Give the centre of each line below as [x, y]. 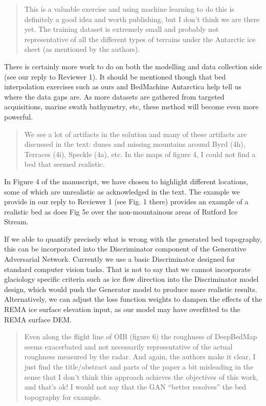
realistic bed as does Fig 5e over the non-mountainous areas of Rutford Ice [121, 211]
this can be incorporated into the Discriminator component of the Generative [125, 249]
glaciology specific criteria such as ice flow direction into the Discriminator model [131, 279]
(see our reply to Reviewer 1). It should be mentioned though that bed [115, 76]
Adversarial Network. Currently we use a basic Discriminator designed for [120, 259]
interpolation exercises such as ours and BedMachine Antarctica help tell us [123, 86]
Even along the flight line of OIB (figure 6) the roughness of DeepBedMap [141, 336]
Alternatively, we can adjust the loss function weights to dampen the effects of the [133, 299]
